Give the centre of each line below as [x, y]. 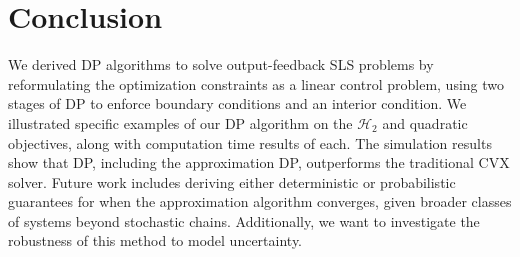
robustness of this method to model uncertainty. [155, 240]
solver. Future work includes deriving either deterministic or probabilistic [232, 181]
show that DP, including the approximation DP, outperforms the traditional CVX [259, 162]
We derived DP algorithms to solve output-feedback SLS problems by [221, 64]
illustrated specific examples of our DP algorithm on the [180, 122]
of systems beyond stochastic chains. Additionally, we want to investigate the [244, 220]
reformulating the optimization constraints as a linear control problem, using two [256, 83]
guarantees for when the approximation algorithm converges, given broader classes [260, 201]
